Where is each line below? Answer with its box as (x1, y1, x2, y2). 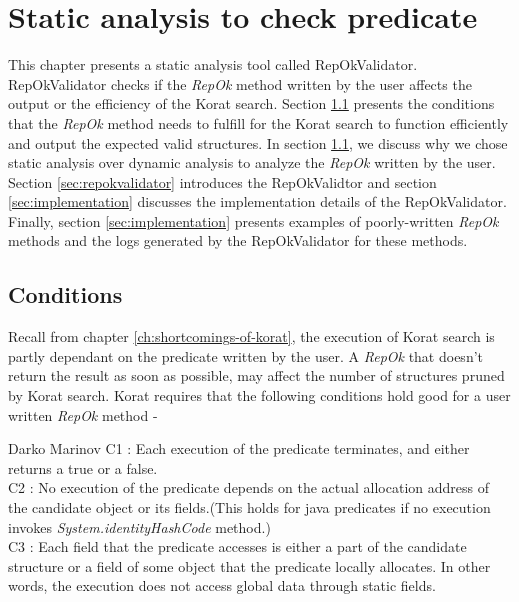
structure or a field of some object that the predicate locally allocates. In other (8, 555, 491, 576)
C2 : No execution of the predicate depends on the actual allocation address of (8, 477, 489, 498)
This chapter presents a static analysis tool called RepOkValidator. (8, 54, 418, 75)
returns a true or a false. (8, 457, 158, 478)
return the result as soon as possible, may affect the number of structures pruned (8, 365, 505, 386)
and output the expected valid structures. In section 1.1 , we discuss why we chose (8, 132, 508, 153)
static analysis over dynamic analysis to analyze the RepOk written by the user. (8, 152, 496, 173)
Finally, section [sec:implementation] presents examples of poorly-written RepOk (8, 210, 499, 231)
